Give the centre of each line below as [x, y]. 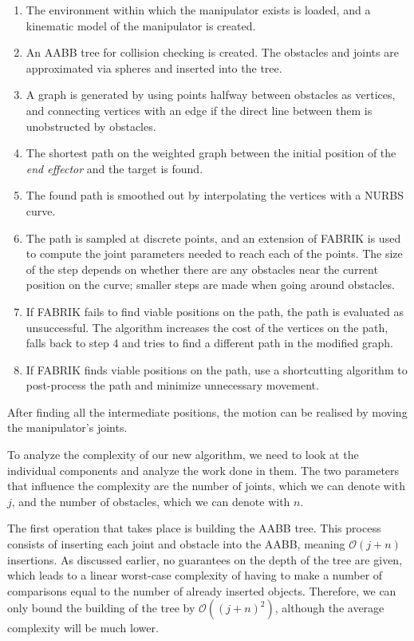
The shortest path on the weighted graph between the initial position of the [211, 153]
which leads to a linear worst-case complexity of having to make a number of [195, 575]
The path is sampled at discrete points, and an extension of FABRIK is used [213, 237]
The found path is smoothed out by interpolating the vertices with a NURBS [215, 195]
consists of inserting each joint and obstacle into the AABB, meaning [176, 544]
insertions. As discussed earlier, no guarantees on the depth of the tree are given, [205, 559]
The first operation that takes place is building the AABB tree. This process [194, 528]
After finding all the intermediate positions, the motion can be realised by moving [207, 412]
